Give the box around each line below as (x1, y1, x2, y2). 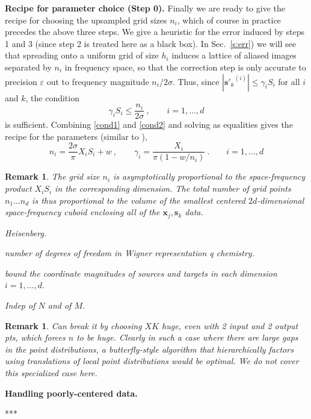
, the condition (25, 91, 79, 104)
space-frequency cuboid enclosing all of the (5, 206, 160, 218)
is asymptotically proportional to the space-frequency (113, 170, 306, 183)
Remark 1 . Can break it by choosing (5, 319, 142, 332)
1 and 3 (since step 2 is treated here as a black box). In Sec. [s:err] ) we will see (5, 37, 296, 49)
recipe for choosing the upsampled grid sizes (5, 13, 167, 26)
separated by (5, 60, 52, 73)
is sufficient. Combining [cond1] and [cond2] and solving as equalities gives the (5, 118, 293, 131)
